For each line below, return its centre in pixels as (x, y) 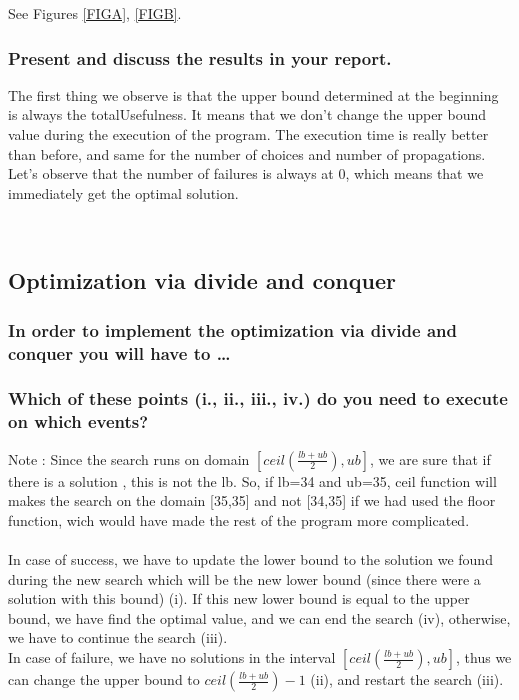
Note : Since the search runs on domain (129, 458)
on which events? (78, 421)
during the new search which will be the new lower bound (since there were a (244, 578)
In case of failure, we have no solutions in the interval (172, 657)
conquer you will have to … (119, 352)
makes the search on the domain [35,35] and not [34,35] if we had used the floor (252, 500)
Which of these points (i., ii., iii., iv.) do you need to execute (258, 398)
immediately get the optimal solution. (123, 192)
